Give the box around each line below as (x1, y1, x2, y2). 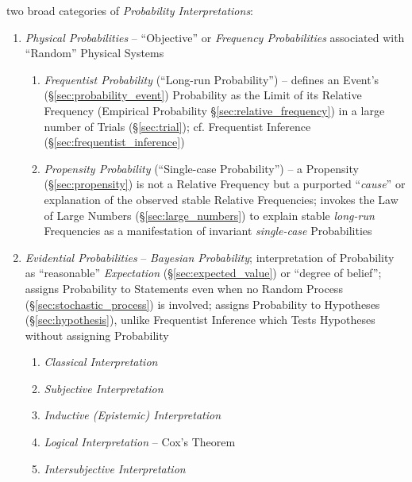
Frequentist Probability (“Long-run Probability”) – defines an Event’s (44, 71, 379, 87)
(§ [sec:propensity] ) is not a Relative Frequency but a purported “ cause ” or (44, 175, 406, 192)
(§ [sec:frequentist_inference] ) (44, 133, 185, 150)
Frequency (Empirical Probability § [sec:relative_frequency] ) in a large (44, 102, 385, 118)
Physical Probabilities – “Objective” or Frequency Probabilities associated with (25, 29, 405, 45)
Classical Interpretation (44, 353, 158, 370)
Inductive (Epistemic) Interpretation (44, 407, 221, 423)
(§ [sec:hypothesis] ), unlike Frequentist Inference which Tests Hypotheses (25, 311, 375, 328)
